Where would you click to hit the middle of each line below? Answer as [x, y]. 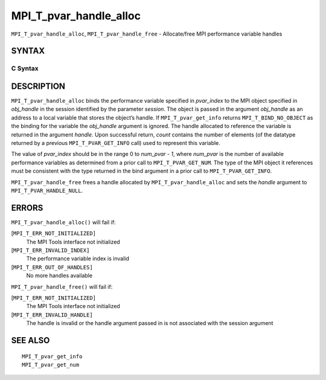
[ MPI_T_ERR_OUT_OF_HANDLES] [52, 267]
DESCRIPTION [38, 86]
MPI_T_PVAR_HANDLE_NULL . [47, 190]
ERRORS [27, 208]
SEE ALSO [30, 340]
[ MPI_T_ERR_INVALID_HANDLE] [52, 315]
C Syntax [25, 68]
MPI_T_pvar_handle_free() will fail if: [62, 286]
